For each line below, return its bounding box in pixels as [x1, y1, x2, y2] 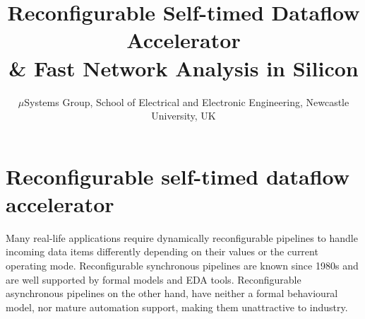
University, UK [151, 108, 216, 123]
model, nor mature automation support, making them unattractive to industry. [6, 299, 348, 314]
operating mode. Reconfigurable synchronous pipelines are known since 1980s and [6, 258, 359, 272]
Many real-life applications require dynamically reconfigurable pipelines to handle [6, 230, 358, 245]
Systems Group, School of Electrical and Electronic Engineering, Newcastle [24, 94, 349, 109]
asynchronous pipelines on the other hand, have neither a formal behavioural [6, 286, 338, 301]
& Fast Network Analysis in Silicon [8, 53, 359, 82]
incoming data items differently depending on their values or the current [6, 244, 318, 259]
